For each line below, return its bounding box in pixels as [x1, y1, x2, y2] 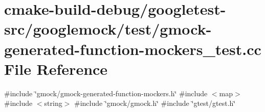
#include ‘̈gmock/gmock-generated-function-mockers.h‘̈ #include [4, 88, 208, 98]
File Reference [4, 58, 108, 79]
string [44, 98, 62, 108]
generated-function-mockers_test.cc [4, 38, 261, 59]
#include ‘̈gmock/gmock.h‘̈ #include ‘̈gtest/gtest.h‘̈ [74, 98, 236, 108]
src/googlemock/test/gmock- [4, 18, 212, 39]
